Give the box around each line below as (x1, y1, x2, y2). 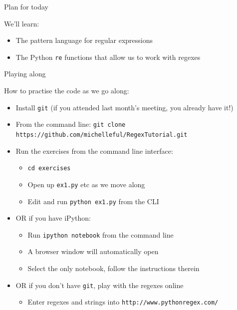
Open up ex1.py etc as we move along (27, 179, 145, 189)
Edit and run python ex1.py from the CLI (27, 196, 159, 206)
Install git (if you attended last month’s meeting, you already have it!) (15, 102, 234, 112)
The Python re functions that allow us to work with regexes (15, 51, 201, 62)
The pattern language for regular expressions (15, 35, 153, 45)
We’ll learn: (4, 18, 39, 28)
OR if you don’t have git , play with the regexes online (15, 280, 184, 290)
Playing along (4, 68, 46, 79)
